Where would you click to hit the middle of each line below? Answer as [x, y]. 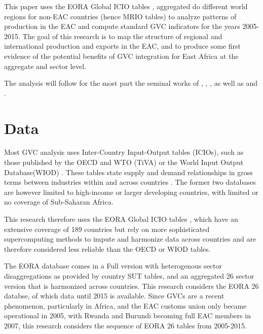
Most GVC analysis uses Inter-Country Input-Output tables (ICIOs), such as [124, 152]
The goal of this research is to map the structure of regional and [122, 36]
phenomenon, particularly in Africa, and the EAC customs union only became [125, 305]
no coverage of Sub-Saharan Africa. [59, 202]
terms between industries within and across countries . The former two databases [130, 182]
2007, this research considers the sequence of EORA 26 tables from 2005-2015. [125, 325]
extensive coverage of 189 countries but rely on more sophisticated [107, 229]
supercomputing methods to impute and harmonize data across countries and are [130, 239]
